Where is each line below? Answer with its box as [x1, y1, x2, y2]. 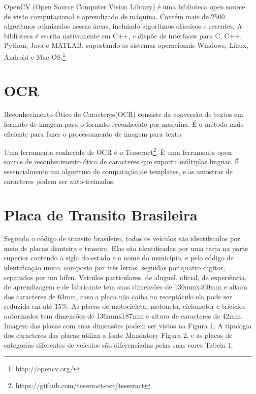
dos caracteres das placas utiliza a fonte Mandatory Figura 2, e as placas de [4, 330, 232, 340]
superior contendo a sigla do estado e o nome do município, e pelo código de [4, 252, 234, 263]
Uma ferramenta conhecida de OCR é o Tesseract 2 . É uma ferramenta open [4, 145, 232, 157]
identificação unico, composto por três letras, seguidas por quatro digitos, [4, 262, 225, 273]
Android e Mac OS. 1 [4, 50, 65, 62]
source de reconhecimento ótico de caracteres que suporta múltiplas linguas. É [4, 156, 240, 167]
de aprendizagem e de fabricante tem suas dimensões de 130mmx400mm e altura [4, 282, 248, 292]
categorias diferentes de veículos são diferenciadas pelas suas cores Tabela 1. [4, 339, 233, 350]
